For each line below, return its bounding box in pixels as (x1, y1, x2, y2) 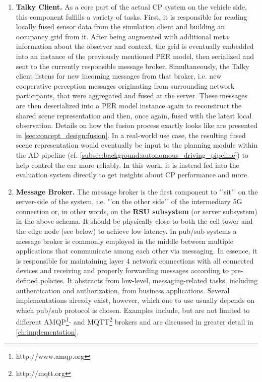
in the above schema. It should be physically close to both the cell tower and (16, 216, 253, 226)
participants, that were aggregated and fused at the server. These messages (16, 90, 247, 101)
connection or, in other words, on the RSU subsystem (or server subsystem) (16, 206, 257, 216)
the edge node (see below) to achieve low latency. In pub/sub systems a (16, 226, 237, 236)
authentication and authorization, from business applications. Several (16, 285, 230, 295)
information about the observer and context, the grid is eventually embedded (16, 41, 254, 51)
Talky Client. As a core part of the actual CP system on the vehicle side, (16, 2, 247, 12)
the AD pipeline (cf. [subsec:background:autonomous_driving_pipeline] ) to (16, 149, 248, 160)
